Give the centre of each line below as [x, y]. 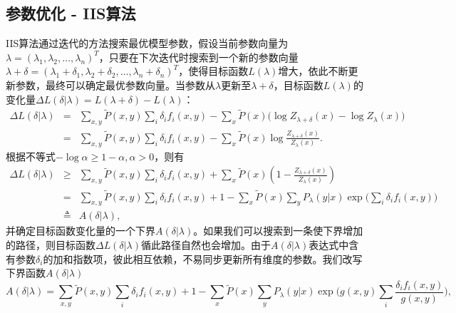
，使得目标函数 [213, 71]
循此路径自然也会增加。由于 [206, 245]
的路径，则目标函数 [51, 245]
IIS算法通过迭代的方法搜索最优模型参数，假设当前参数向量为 [147, 43]
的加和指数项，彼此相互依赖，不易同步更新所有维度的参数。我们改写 [203, 258]
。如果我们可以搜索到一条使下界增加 [278, 231]
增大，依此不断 [313, 71]
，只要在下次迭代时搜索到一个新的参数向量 [198, 57]
